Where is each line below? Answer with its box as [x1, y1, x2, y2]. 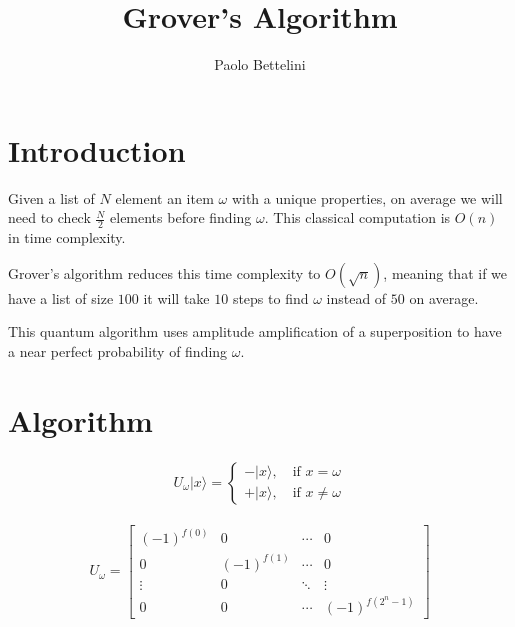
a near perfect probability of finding [8, 340, 228, 361]
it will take [143, 287, 210, 308]
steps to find [232, 287, 309, 308]
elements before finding [110, 207, 252, 228]
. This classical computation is [264, 207, 451, 228]
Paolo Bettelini [214, 54, 306, 75]
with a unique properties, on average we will [231, 187, 503, 208]
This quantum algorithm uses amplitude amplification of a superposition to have [8, 321, 502, 342]
